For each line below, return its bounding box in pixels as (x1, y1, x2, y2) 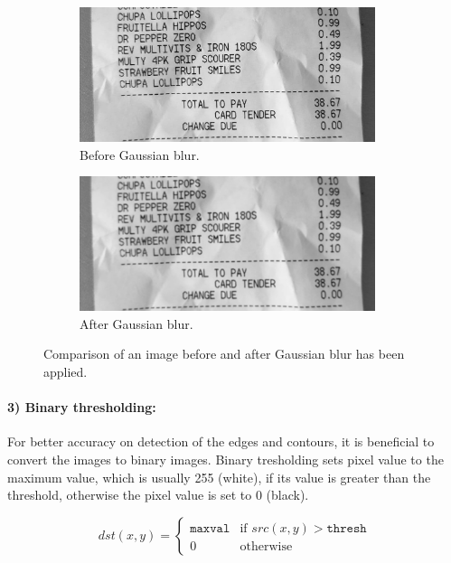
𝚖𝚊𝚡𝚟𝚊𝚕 (190, 521, 230, 535)
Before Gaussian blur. (80, 145, 200, 164)
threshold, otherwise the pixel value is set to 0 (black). (7, 485, 309, 504)
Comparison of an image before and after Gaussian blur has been (43, 344, 405, 363)
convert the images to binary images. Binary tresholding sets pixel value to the (7, 450, 444, 469)
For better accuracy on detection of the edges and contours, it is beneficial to (7, 432, 435, 451)
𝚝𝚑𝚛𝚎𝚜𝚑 (326, 521, 367, 535)
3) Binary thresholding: (7, 398, 156, 417)
